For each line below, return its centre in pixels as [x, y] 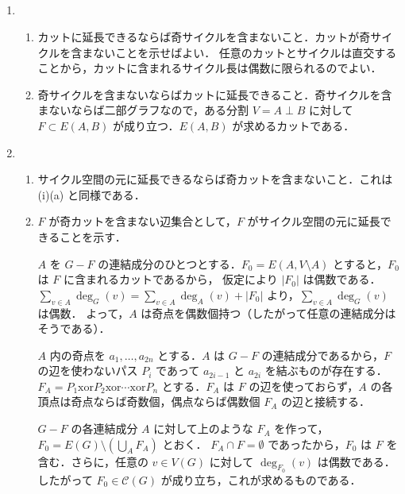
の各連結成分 [104, 428]
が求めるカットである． [293, 125]
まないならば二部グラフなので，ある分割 [143, 110]
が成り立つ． [146, 125]
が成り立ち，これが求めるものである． [261, 479]
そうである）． [74, 328]
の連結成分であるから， [323, 355]
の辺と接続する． [326, 401]
